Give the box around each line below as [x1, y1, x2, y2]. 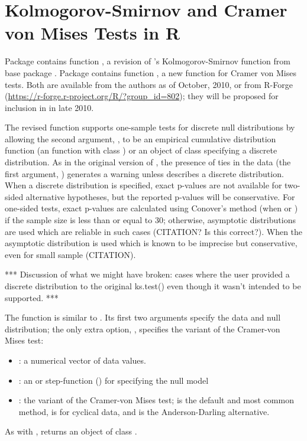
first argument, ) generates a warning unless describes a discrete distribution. [5, 167, 284, 179]
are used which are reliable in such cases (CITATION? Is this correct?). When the [5, 225, 303, 237]
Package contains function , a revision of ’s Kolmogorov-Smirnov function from [5, 55, 290, 67]
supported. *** [5, 291, 59, 303]
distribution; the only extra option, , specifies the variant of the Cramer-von [5, 322, 280, 335]
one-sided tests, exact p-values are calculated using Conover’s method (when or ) [5, 202, 298, 214]
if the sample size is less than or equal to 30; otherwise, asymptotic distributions [5, 214, 296, 226]
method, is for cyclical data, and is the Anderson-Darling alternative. [18, 405, 270, 417]
